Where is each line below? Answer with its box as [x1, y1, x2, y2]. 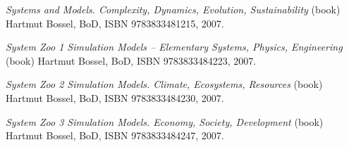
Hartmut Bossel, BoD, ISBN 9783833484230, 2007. [6, 90, 224, 105]
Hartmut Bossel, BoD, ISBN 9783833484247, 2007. [6, 128, 224, 143]
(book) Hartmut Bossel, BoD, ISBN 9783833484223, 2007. [6, 53, 257, 68]
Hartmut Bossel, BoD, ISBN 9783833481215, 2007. [6, 15, 224, 30]
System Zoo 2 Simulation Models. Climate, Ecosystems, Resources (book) [6, 77, 323, 91]
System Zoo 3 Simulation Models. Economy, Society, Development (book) [6, 114, 324, 129]
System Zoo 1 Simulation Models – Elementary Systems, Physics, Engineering [6, 39, 343, 54]
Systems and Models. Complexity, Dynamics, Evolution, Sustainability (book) [6, 2, 341, 16]
